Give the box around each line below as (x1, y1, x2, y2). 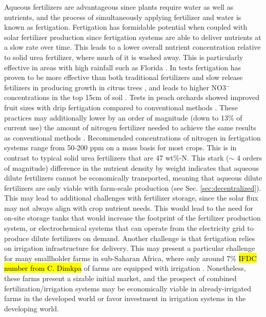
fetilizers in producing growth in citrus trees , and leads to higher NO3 (4, 82, 227, 92)
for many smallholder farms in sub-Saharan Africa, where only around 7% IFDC (4, 252, 257, 263)
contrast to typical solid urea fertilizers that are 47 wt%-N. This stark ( (4, 152, 229, 163)
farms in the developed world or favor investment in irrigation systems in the (4, 293, 246, 304)
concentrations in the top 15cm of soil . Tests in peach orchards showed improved (4, 92, 259, 103)
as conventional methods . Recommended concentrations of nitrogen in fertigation (4, 132, 261, 143)
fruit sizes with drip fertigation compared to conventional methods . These (4, 102, 238, 112)
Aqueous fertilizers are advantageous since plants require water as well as (4, 2, 234, 12)
